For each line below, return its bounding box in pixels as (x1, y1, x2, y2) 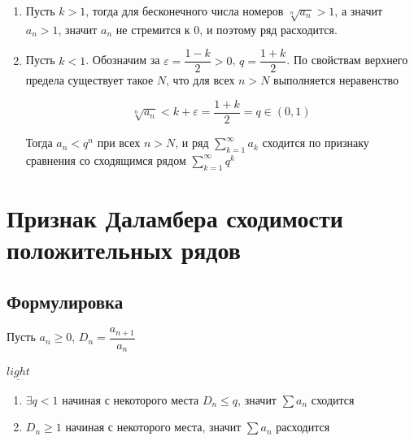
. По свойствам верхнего (286, 51, 408, 68)
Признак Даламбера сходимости (7, 201, 343, 234)
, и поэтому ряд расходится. (199, 20, 338, 37)
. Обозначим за (85, 51, 160, 68)
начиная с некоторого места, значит (65, 418, 242, 435)
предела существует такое (25, 71, 154, 89)
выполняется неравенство (273, 71, 399, 89)
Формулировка (7, 288, 124, 313)
